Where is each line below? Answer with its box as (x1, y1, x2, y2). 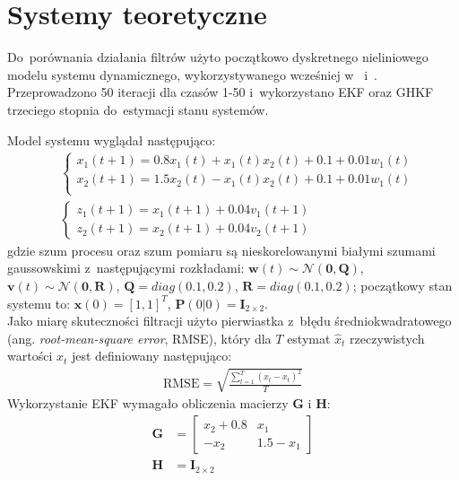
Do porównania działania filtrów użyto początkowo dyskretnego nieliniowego (7, 48, 429, 66)
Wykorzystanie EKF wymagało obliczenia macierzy (7, 394, 289, 413)
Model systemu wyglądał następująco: (7, 130, 216, 149)
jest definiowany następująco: (71, 346, 232, 365)
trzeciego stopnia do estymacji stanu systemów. (7, 100, 269, 118)
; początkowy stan (352, 275, 453, 294)
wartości (7, 346, 53, 365)
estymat (287, 328, 331, 347)
